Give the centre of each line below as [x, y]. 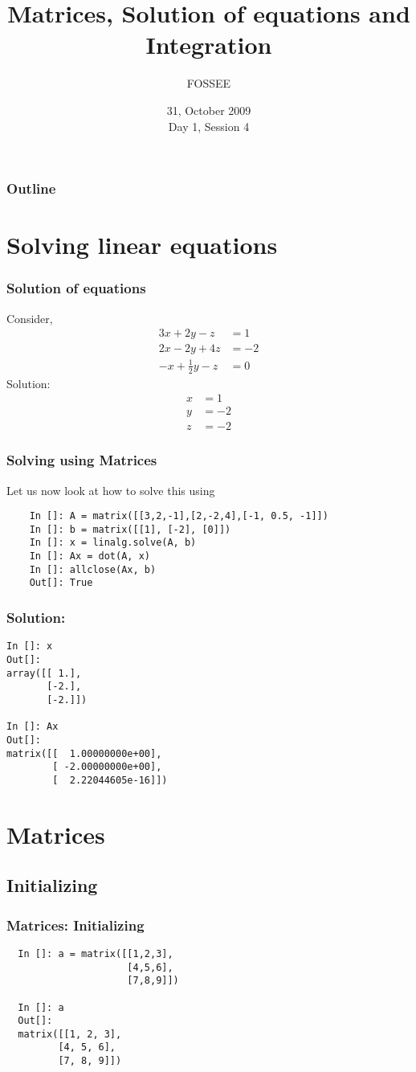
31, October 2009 [209, 110]
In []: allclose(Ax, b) [93, 569]
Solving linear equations [142, 245]
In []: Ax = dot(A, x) [90, 556]
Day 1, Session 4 [209, 126]
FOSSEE [209, 83]
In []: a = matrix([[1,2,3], [96, 953]
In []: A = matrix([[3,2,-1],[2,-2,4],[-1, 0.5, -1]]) [179, 516]
